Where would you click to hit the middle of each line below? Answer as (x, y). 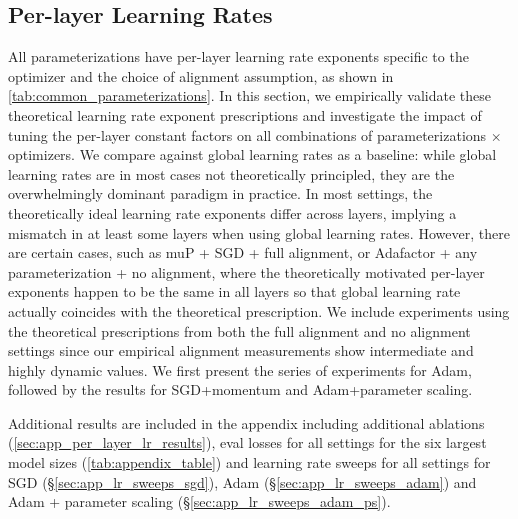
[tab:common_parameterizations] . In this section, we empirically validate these (250, 95)
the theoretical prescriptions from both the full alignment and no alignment (239, 330)
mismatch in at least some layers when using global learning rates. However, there (259, 232)
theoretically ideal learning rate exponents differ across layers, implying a (232, 212)
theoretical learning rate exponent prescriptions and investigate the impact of (245, 114)
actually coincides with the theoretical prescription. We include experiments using (259, 310)
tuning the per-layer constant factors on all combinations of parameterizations (247, 134)
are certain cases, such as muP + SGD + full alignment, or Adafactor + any (243, 252)
